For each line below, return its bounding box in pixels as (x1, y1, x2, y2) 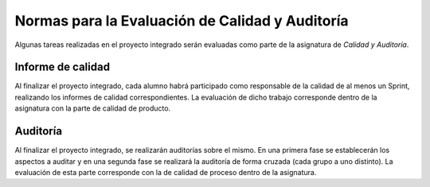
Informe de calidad (14, 60, 111, 74)
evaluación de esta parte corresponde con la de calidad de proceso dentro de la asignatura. (14, 167, 317, 177)
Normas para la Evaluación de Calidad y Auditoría (14, 12, 350, 29)
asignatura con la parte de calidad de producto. (14, 103, 171, 113)
